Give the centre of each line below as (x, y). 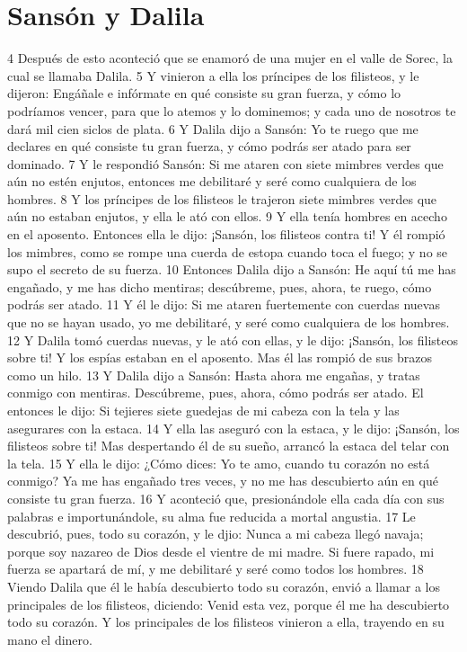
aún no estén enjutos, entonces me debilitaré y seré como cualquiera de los (212, 181)
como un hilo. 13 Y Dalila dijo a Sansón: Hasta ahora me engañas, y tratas (214, 375)
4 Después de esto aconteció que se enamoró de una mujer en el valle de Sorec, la (230, 58)
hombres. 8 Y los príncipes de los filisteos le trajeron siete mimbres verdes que (222, 198)
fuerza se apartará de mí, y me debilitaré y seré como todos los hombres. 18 (216, 569)
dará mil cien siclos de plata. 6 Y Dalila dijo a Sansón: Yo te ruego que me (213, 128)
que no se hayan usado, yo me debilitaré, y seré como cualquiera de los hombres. (229, 322)
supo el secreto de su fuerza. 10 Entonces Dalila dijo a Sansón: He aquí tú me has (232, 269)
